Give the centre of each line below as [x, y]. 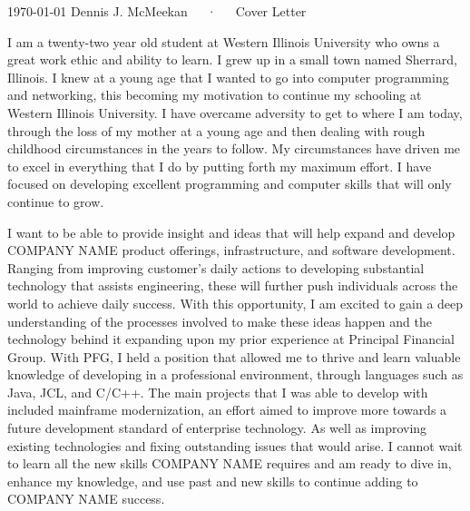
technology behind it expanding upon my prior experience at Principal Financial [231, 339]
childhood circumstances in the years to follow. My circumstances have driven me [234, 148]
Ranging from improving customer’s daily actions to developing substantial [216, 267]
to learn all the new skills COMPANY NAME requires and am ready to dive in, [230, 463]
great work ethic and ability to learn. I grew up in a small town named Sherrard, [232, 59]
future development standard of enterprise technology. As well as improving [217, 428]
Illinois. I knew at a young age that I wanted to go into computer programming [228, 77]
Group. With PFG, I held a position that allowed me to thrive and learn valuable [234, 356]
